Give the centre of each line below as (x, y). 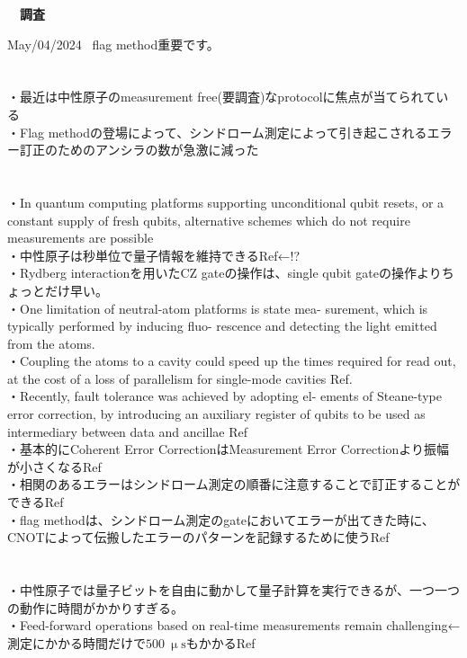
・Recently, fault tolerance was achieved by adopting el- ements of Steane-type (225, 396)
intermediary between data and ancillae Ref (128, 431)
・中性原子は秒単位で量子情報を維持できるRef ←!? (154, 255)
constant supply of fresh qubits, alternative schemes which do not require (209, 220)
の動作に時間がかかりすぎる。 (95, 607)
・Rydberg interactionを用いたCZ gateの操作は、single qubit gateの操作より (225, 273)
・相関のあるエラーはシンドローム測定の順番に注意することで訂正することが (234, 484)
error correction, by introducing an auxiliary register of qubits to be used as (216, 414)
